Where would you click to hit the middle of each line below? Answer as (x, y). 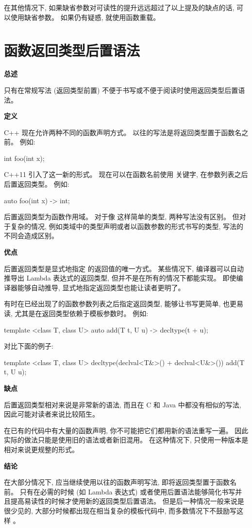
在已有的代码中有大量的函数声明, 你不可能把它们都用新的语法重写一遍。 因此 (126, 430)
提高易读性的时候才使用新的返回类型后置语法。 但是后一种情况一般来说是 (127, 501)
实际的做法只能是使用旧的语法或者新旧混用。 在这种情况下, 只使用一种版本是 (126, 440)
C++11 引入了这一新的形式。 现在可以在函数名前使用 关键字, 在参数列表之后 (126, 174)
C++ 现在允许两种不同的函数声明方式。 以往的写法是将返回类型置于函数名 (123, 132)
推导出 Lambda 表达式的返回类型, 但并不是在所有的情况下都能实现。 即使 (120, 278)
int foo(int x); (24, 158)
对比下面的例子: (29, 346)
